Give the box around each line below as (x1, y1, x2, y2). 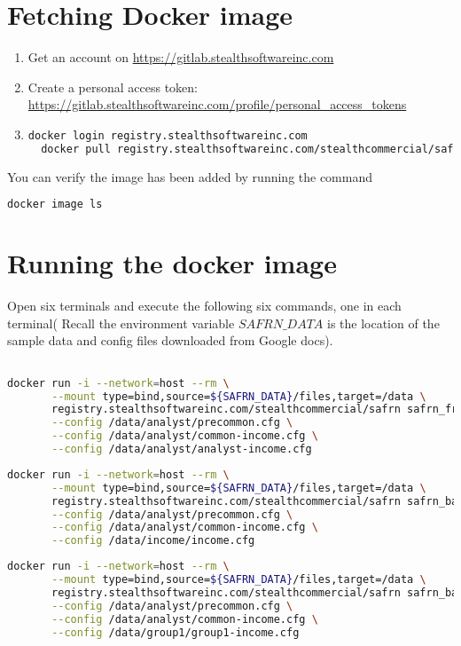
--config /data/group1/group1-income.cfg (51, 626, 300, 639)
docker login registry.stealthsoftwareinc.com (27, 129, 308, 142)
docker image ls (7, 198, 103, 211)
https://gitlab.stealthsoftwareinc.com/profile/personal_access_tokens (27, 95, 407, 114)
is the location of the (326, 313, 440, 332)
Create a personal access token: (27, 77, 199, 96)
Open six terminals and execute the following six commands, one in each (7, 296, 402, 315)
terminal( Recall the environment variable (7, 313, 235, 332)
